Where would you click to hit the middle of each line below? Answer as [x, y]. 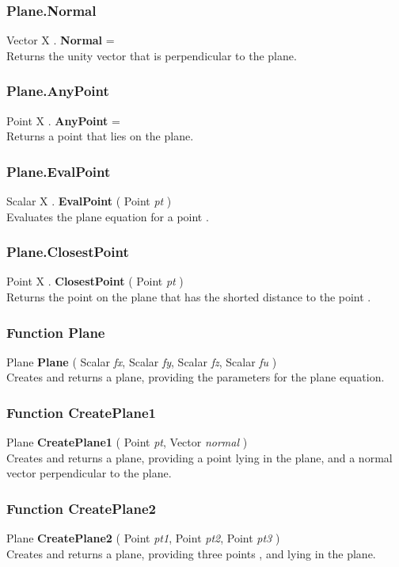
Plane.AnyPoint [58, 91]
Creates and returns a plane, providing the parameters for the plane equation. [196, 377]
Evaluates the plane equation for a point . [108, 216]
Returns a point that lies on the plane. [100, 136]
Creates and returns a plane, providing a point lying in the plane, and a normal [199, 457]
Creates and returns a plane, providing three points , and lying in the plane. [191, 553]
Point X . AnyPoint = [63, 120]
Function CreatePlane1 [81, 412]
